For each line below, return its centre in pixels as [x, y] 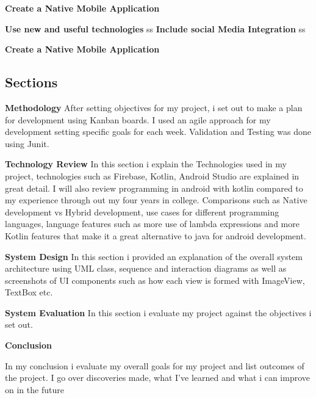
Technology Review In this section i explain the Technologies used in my [146, 164]
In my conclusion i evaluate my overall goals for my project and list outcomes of [155, 365]
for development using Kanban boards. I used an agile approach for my [138, 119]
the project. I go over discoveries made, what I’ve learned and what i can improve [158, 378]
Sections [31, 82]
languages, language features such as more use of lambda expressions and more [152, 224]
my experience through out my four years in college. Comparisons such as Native [156, 200]
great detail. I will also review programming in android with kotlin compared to [154, 188]
